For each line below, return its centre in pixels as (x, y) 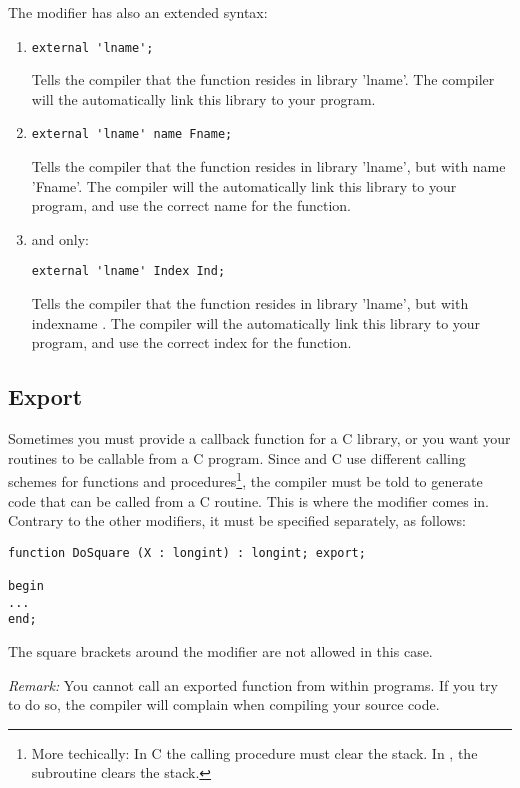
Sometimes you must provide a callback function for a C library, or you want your (259, 438)
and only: (60, 238)
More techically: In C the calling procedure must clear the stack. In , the (254, 752)
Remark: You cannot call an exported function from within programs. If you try (253, 684)
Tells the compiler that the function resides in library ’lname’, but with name (268, 166)
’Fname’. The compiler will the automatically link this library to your (244, 185)
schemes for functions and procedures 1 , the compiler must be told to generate (245, 479)
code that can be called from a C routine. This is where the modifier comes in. (249, 500)
